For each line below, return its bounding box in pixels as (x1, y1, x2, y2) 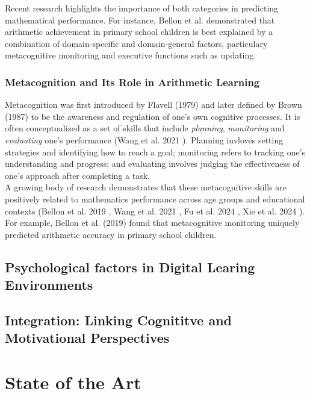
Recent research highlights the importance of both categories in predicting (5, 2, 279, 14)
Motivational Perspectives (5, 328, 170, 347)
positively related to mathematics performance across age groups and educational (5, 192, 305, 205)
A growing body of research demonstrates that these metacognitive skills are (5, 181, 287, 193)
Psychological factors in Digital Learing (5, 257, 255, 276)
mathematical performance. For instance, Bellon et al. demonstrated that (5, 13, 275, 26)
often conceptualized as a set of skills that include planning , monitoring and (5, 122, 285, 134)
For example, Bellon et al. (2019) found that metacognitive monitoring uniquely (5, 216, 300, 229)
